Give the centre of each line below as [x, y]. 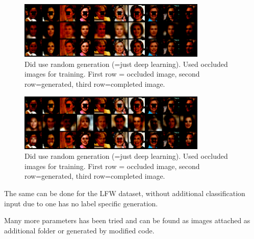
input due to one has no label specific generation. [81, 203]
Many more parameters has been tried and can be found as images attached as [127, 220]
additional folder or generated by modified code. [79, 230]
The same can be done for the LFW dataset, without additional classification [125, 193]
